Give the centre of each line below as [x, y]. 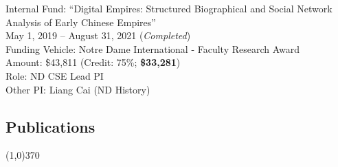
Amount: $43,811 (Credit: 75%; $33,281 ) [93, 62]
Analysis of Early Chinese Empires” [81, 22]
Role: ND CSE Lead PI [55, 75]
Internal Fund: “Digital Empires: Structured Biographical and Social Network [169, 8]
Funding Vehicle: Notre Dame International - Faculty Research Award [153, 48]
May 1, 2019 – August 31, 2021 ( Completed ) [98, 35]
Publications [50, 126]
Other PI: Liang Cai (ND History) [78, 89]
